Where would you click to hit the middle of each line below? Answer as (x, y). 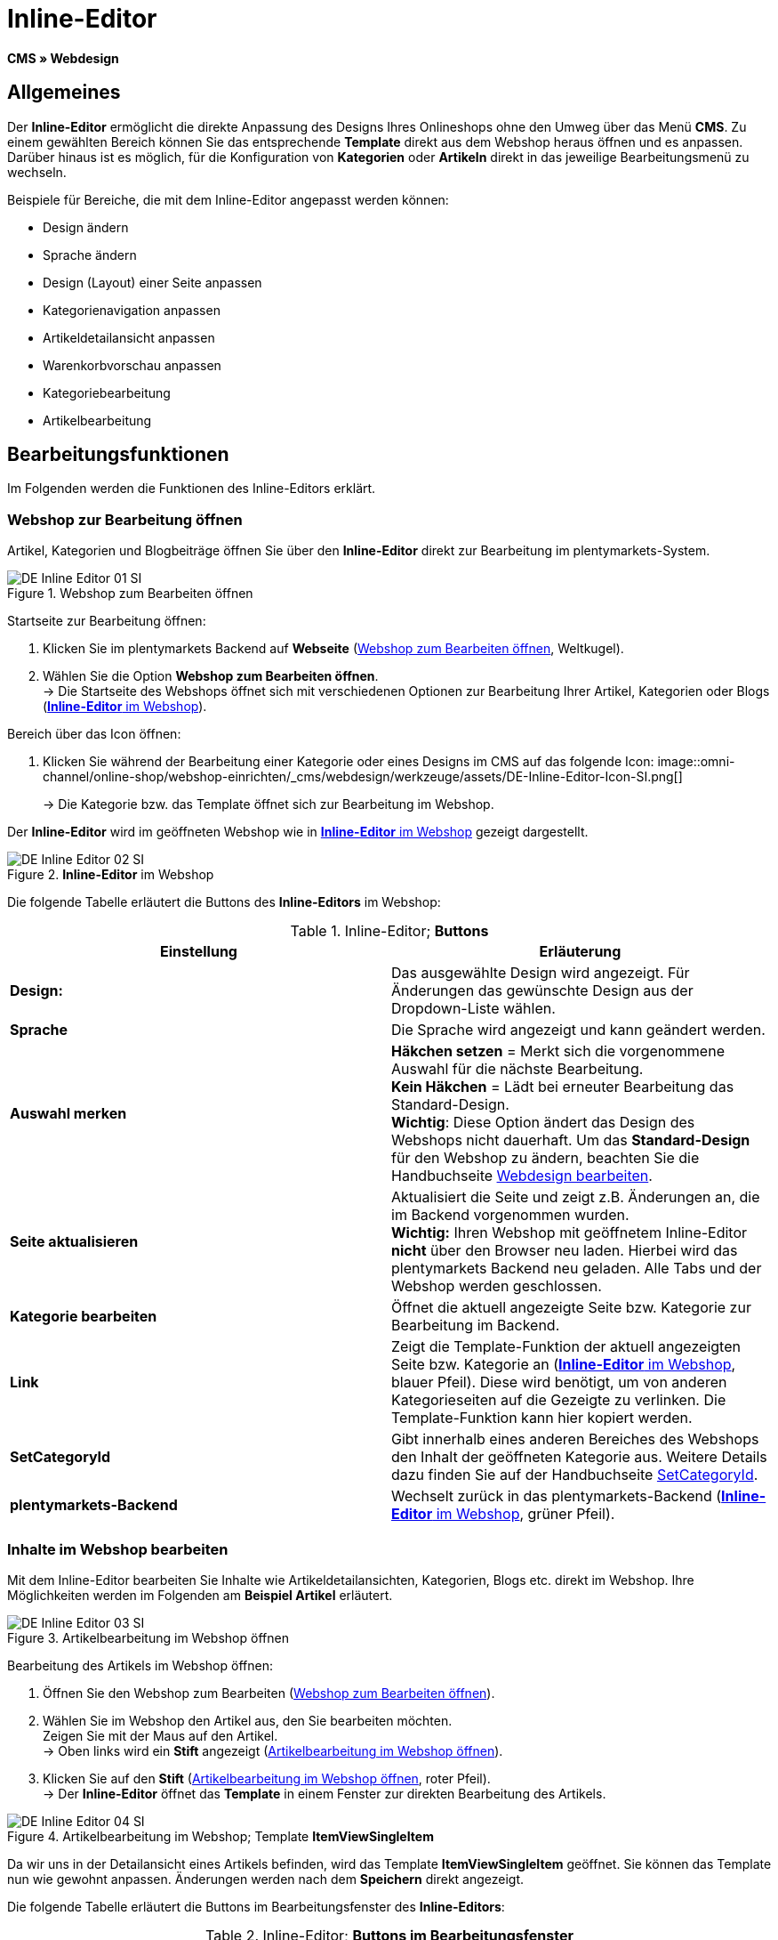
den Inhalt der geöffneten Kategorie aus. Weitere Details (579, 1457)
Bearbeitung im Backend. (476, 1326)
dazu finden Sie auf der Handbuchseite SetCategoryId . (575, 1475)
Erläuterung (580, 952)
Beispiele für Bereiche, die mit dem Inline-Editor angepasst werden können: (228, 199)
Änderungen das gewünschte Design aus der (542, 991)
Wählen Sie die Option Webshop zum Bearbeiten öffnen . (211, 676)
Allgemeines (64, 93)
